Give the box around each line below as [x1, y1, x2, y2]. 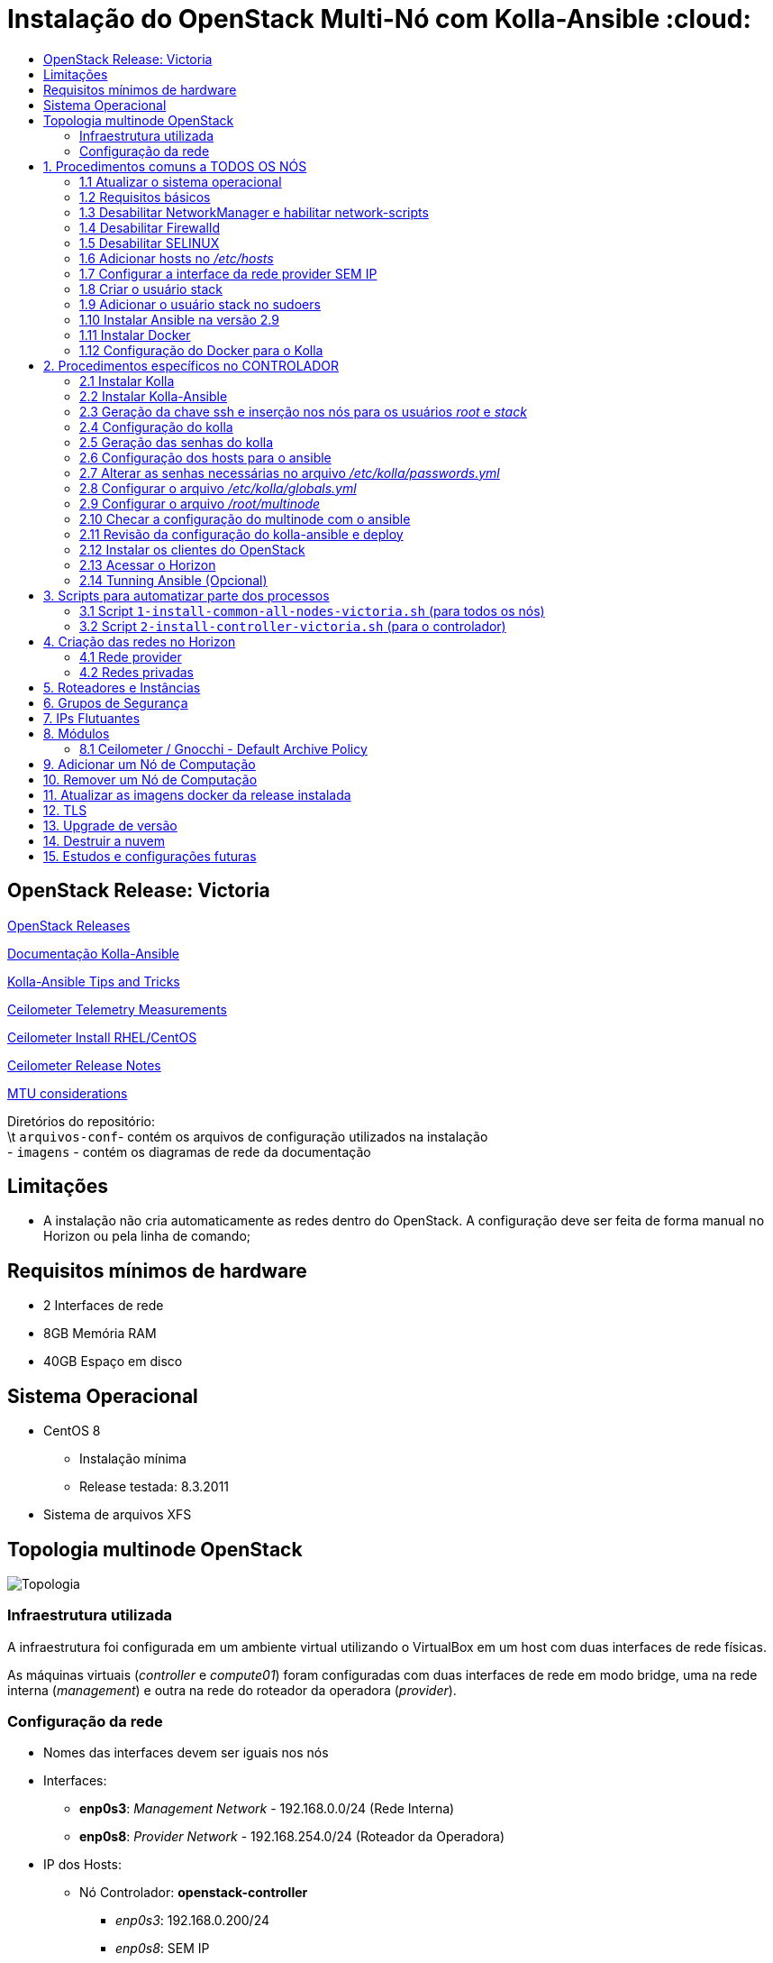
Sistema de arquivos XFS [43, 1507, 192, 1523]
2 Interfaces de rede [43, 1298, 164, 1314]
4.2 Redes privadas [79, 664, 194, 680]
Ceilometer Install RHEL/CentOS [7, 1029, 197, 1045]
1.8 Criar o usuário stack [79, 280, 223, 297]
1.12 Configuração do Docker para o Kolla [79, 342, 323, 358]
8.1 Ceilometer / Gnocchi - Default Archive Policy [79, 740, 368, 757]
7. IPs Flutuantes [43, 710, 141, 726]
